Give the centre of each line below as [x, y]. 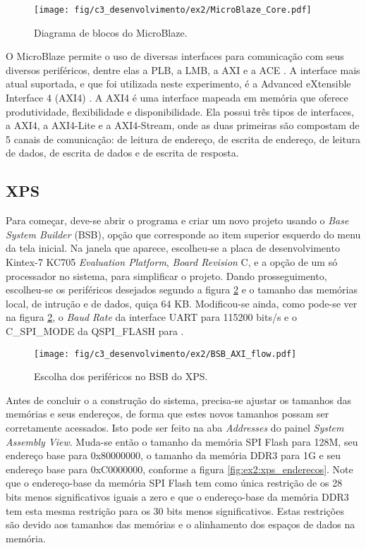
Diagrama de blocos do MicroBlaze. [111, 32]
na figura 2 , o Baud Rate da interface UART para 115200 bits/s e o [151, 317]
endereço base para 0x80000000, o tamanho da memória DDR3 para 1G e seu [173, 455]
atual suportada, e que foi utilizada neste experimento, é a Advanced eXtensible [178, 84]
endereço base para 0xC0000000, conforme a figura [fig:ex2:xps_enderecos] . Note [179, 469]
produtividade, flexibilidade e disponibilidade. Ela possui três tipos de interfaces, [180, 111]
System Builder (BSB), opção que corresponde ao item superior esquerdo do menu [183, 234]
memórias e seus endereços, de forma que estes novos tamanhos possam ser [167, 414]
